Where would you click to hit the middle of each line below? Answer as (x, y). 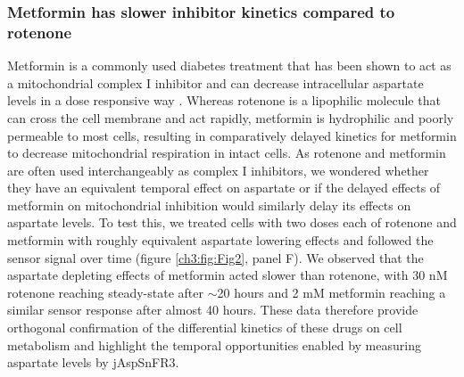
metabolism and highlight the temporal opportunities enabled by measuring (214, 344)
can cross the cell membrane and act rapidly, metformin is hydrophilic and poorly (231, 117)
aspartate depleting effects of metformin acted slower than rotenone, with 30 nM (228, 275)
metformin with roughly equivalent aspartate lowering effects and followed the (220, 240)
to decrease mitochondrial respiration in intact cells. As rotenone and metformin (227, 153)
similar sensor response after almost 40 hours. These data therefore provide (213, 310)
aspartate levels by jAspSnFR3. (93, 362)
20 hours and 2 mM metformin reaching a (331, 292)
